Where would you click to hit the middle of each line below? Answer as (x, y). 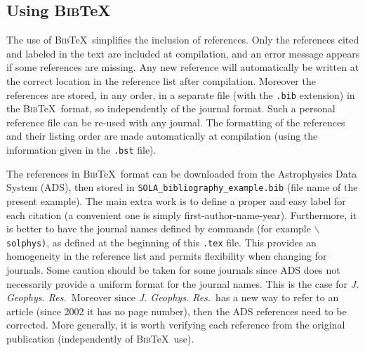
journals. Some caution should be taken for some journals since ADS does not (173, 269)
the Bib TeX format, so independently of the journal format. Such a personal (171, 108)
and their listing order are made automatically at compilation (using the (162, 136)
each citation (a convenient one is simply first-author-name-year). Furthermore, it (182, 214)
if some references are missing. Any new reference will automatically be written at (183, 67)
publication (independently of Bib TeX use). (100, 338)
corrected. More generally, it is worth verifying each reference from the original (176, 325)
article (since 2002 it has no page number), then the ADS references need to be (177, 311)
